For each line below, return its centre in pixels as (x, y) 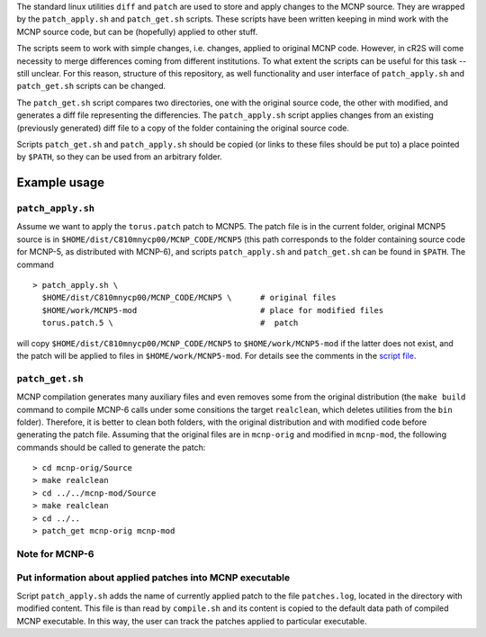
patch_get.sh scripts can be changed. (91, 86)
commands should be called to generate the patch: (111, 447)
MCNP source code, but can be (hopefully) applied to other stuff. (137, 31)
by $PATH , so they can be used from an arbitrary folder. (119, 157)
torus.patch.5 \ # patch (170, 323)
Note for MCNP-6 (55, 553)
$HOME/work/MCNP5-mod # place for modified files (213, 310)
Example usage (61, 183)
